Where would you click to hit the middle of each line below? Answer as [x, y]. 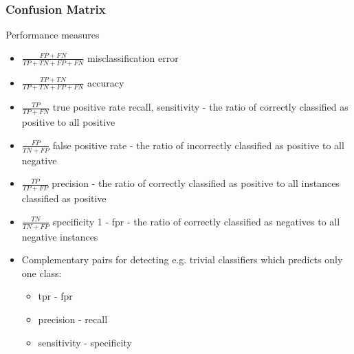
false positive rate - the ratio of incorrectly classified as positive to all [198, 145]
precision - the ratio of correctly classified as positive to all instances [196, 183]
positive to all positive [68, 122]
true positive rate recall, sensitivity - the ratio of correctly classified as [200, 107]
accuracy [106, 82]
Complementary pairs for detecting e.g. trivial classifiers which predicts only [182, 259]
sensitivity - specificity [85, 342]
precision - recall [73, 319]
